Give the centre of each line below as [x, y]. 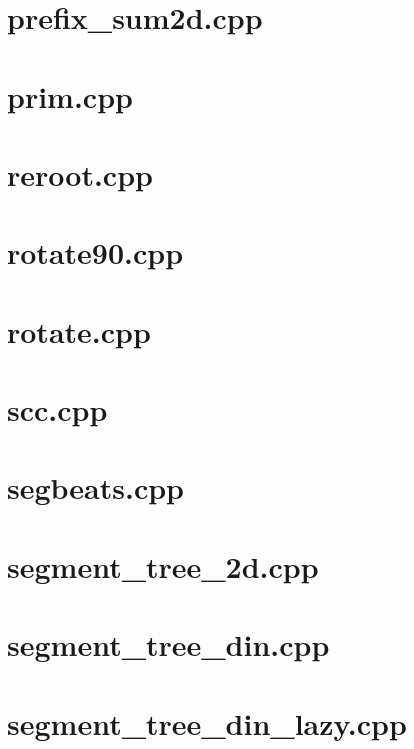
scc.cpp [57, 409]
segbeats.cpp [96, 487]
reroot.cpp [80, 173]
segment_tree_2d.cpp [163, 565]
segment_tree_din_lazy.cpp [207, 722]
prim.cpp [70, 95]
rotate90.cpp [95, 252]
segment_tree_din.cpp [168, 644]
